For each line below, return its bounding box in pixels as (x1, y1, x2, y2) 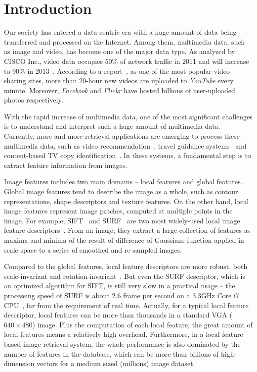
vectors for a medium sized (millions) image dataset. (37, 358, 195, 369)
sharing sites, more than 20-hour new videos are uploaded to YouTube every (4, 75, 234, 86)
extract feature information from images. (4, 159, 128, 170)
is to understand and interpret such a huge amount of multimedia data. (4, 121, 220, 131)
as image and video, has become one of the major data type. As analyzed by (4, 46, 235, 56)
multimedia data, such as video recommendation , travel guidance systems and (4, 140, 247, 151)
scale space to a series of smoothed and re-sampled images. (4, 244, 182, 255)
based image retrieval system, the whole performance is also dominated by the (4, 338, 241, 349)
